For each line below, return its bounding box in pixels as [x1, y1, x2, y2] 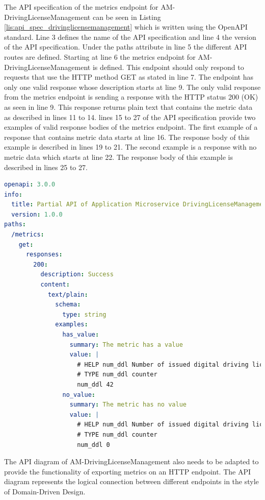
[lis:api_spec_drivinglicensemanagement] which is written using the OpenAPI [4, 21, 248, 32]
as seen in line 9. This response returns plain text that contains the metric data [4, 101, 253, 112]
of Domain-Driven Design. [4, 486, 86, 496]
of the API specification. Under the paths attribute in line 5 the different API [4, 41, 247, 52]
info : [4, 191, 22, 198]
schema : [55, 301, 81, 308]
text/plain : [47, 291, 88, 298]
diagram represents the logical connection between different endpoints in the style [4, 476, 259, 487]
